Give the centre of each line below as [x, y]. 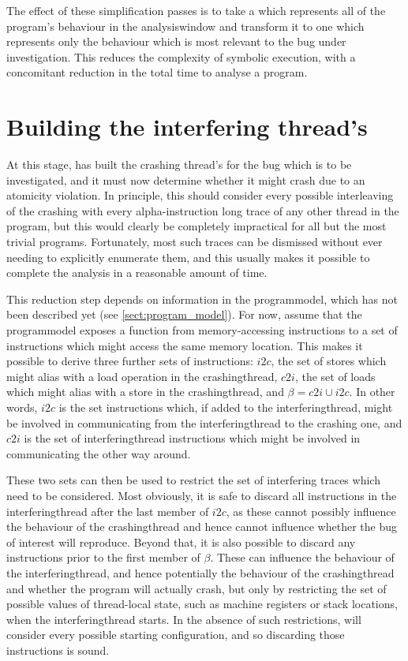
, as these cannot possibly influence [311, 511]
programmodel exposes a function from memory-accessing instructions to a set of [202, 330]
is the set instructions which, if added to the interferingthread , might [226, 407]
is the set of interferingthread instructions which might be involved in [192, 438]
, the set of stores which [329, 361]
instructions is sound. [58, 650]
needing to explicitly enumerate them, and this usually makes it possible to [188, 257]
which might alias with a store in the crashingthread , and [145, 392]
